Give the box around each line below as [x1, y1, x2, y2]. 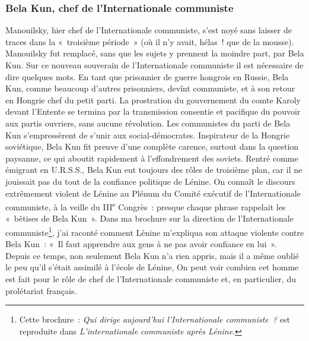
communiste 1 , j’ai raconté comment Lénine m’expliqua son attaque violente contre [5, 224, 304, 238]
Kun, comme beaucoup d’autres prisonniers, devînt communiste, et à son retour [5, 82, 295, 94]
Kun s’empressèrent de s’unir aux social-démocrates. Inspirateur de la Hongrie [5, 128, 290, 141]
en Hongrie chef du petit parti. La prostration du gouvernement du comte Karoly [5, 93, 301, 106]
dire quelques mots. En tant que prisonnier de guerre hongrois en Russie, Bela [5, 70, 289, 83]
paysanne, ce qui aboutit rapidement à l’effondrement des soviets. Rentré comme [5, 151, 298, 164]
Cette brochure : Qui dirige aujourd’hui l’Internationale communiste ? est [19, 313, 290, 326]
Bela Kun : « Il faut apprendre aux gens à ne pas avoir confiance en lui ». [5, 238, 277, 250]
